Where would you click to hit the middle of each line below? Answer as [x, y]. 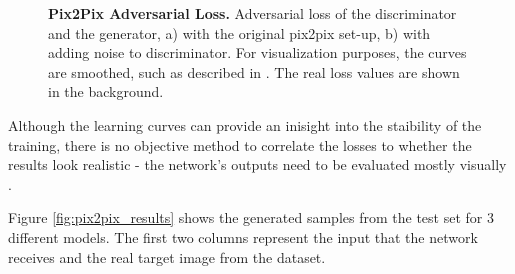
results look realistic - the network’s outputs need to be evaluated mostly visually [257, 164]
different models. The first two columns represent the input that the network [243, 236]
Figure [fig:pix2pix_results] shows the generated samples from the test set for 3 [251, 217]
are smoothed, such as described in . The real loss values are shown [254, 71]
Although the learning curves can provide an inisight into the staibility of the [245, 124]
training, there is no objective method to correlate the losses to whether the [240, 144]
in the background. [106, 91]
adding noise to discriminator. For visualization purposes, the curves [257, 52]
